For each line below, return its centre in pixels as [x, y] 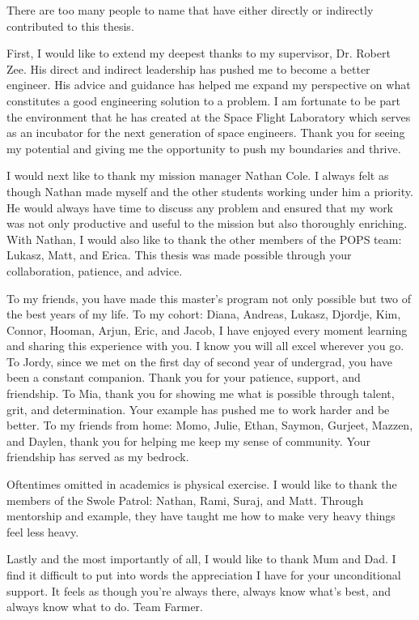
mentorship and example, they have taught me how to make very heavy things [201, 516]
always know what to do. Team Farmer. [105, 607]
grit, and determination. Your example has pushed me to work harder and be [198, 409]
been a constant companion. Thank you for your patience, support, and [184, 377]
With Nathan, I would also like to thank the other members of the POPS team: [204, 239]
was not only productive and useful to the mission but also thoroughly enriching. [207, 223]
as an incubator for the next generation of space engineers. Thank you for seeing [206, 133]
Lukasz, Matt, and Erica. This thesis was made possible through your [179, 255]
